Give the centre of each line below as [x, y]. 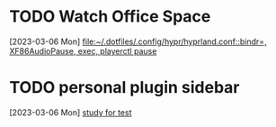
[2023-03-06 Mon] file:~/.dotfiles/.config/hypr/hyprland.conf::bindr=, [138, 41]
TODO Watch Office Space [110, 17]
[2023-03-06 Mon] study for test [71, 112]
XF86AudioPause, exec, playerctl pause [83, 50]
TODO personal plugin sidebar [125, 88]
